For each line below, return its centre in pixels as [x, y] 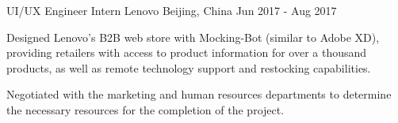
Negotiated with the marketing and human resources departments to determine [199, 94]
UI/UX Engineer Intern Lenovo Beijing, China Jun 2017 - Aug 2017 [172, 10]
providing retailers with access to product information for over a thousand [187, 52]
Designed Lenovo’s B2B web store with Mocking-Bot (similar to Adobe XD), [193, 37]
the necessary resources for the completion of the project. [145, 109]
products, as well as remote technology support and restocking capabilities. [189, 67]
